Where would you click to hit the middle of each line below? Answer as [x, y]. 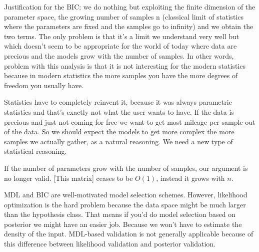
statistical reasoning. [35, 151]
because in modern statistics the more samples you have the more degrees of [121, 75]
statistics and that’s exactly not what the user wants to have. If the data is [119, 111]
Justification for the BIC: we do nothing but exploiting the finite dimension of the [130, 7]
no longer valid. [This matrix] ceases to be [68, 178]
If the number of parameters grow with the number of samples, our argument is [126, 168]
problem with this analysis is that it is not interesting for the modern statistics [125, 65]
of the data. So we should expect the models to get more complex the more [119, 132]
